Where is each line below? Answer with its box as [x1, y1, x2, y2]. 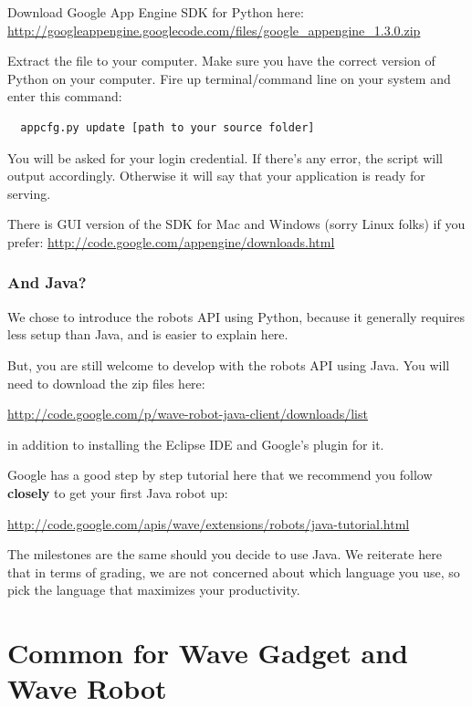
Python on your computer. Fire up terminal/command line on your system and [7, 68, 451, 88]
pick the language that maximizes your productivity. [7, 580, 300, 599]
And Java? [7, 271, 87, 294]
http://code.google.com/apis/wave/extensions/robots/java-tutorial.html [7, 514, 410, 533]
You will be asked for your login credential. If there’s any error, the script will [7, 148, 443, 167]
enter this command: [7, 87, 122, 106]
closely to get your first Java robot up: [7, 483, 228, 502]
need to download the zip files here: [7, 373, 205, 392]
